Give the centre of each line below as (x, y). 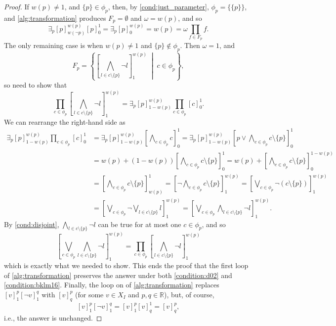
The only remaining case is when (54, 45)
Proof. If (17, 6)
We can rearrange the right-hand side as (65, 121)
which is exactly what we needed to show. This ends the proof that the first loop (126, 265)
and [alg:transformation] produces (55, 18)
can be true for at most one (140, 224)
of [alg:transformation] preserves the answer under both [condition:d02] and (118, 275)
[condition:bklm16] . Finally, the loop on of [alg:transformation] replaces (112, 285)
